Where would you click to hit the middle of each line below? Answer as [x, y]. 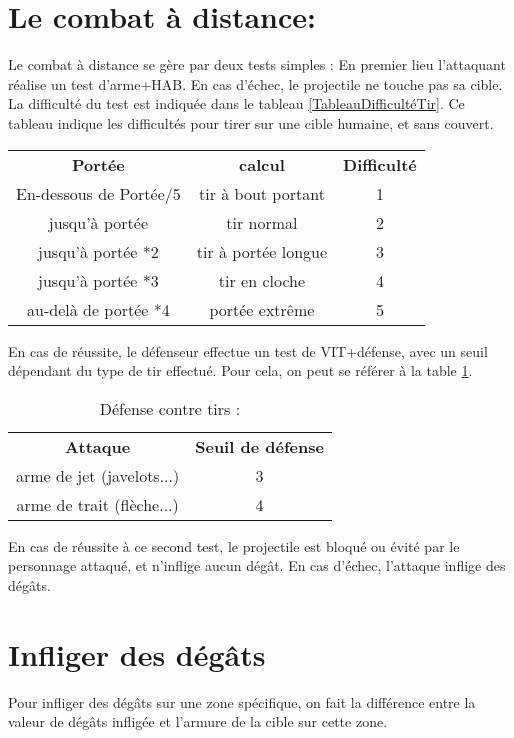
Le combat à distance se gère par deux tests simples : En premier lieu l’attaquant [257, 64]
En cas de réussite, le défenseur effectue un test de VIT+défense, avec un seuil [248, 350]
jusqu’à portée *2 [98, 251]
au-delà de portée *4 [98, 309]
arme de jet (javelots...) [98, 475]
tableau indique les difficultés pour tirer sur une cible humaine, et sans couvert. [251, 122]
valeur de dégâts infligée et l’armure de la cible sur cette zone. [198, 721]
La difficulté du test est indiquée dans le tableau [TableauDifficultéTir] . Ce [236, 103]
